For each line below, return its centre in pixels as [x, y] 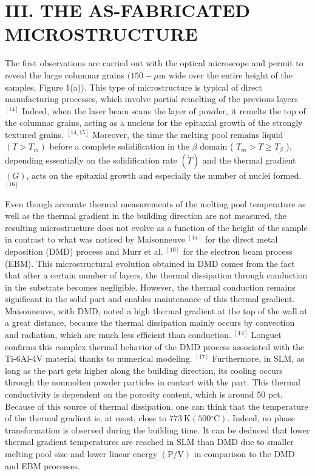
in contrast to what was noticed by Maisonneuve [95, 239]
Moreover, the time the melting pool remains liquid [188, 134]
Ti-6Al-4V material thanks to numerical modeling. [99, 358]
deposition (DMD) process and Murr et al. [84, 251]
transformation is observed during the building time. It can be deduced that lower [157, 429]
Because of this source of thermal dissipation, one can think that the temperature [157, 406]
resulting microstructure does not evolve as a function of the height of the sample [156, 227]
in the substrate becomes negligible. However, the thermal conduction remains [150, 287]
